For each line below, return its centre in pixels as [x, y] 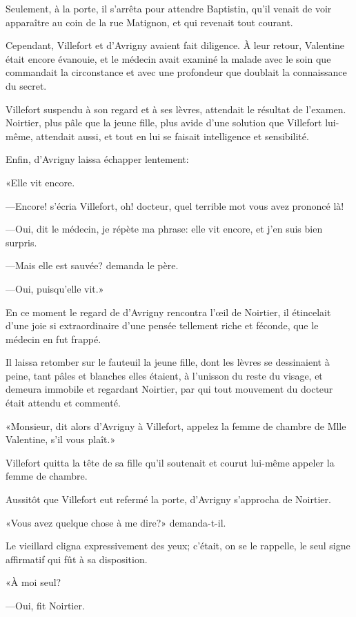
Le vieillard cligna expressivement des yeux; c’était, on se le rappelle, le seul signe [178, 546]
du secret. [26, 85]
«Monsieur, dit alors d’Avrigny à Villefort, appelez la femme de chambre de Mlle [176, 425]
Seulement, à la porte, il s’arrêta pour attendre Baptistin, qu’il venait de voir [169, 8]
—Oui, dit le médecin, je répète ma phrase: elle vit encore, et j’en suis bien [164, 229]
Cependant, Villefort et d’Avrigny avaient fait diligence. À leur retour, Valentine [175, 45]
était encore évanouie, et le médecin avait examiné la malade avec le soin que [168, 58]
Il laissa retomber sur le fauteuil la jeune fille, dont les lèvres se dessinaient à [168, 362]
